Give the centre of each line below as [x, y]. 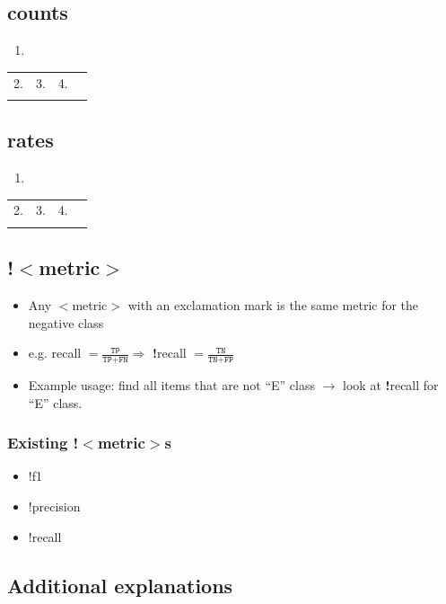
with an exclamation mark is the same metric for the [273, 304]
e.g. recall [55, 353]
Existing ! [43, 443]
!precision [54, 506]
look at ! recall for [391, 385]
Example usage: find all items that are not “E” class [172, 385]
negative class [66, 322]
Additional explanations [120, 585]
